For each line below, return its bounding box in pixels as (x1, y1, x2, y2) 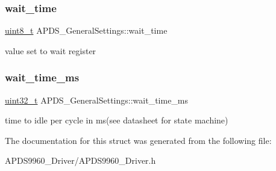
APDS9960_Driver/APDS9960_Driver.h (5, 154, 156, 167)
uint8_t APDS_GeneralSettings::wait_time (5, 24, 168, 37)
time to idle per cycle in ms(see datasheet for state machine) (5, 114, 228, 126)
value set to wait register (5, 44, 96, 57)
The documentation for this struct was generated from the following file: (5, 134, 272, 146)
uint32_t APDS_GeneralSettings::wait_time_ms (5, 93, 189, 106)
